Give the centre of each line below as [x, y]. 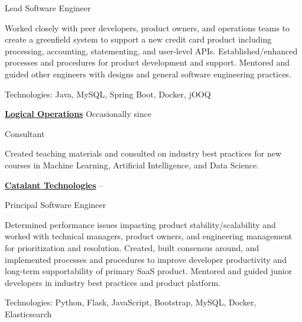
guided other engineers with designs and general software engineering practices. [148, 74]
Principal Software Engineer [56, 205]
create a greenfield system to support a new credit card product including [138, 39]
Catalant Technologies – [54, 185]
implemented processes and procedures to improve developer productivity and [146, 259]
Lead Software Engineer [48, 8]
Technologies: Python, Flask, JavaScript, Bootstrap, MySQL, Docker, [131, 302]
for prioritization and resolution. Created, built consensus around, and [132, 247]
